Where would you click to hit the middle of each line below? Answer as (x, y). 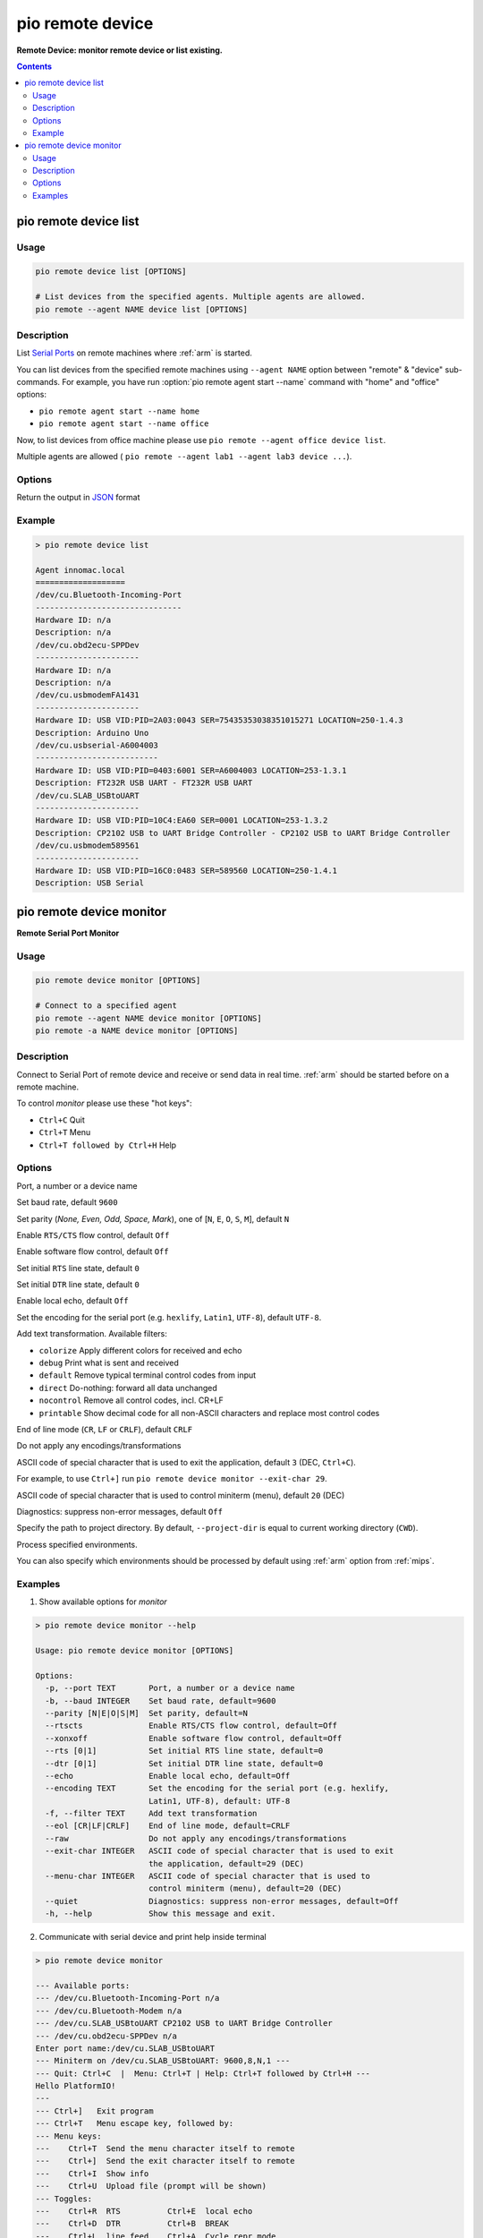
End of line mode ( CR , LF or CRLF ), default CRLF (105, 1429)
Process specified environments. (77, 1544)
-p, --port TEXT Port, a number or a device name (170, 1688)
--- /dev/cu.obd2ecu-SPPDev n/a (106, 2036)
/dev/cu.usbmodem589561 (88, 846)
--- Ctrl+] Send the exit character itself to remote (165, 2161)
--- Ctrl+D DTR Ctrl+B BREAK (132, 2224)
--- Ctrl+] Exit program (94, 2111)
